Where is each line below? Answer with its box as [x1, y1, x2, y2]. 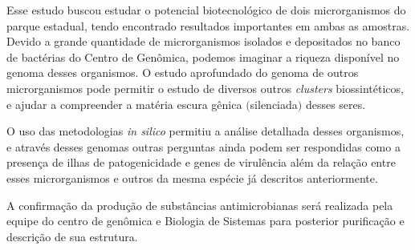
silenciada [250, 95, 298, 112]
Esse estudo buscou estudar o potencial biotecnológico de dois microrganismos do [6, 2, 406, 18]
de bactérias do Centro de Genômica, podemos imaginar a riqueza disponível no [6, 48, 400, 65]
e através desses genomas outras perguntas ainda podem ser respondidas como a [6, 138, 401, 155]
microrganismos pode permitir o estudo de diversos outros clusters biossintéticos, [6, 79, 404, 96]
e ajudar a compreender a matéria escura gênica [6, 95, 242, 112]
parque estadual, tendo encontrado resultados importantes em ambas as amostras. [6, 17, 410, 34]
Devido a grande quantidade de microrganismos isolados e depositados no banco [6, 33, 401, 50]
